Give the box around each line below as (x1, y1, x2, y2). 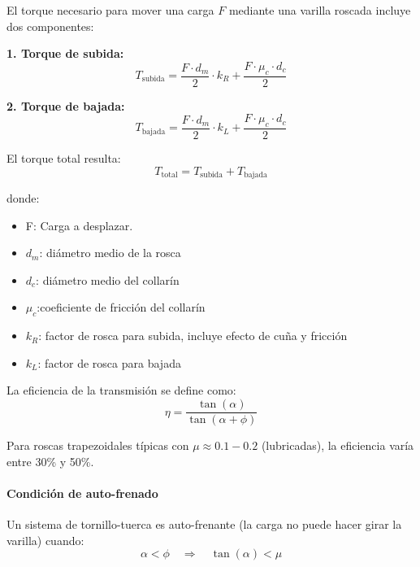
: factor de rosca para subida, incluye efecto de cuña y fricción (38, 327, 348, 344)
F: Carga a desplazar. (25, 216, 133, 233)
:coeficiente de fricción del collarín (37, 299, 206, 316)
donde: (6, 190, 40, 207)
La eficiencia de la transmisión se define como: (6, 382, 236, 399)
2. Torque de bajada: (6, 97, 125, 114)
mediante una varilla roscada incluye (228, 2, 411, 18)
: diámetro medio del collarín (36, 271, 180, 288)
